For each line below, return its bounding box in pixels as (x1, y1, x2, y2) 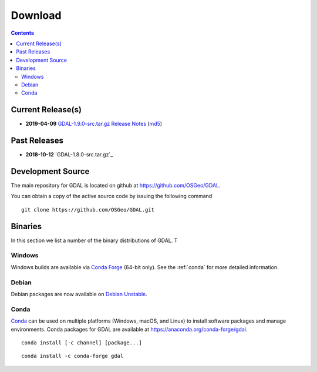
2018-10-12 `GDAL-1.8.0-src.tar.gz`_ (25, 151, 113, 158)
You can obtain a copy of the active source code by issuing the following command (11, 193, 213, 200)
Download (11, 9, 62, 22)
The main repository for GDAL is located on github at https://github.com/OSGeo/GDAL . (11, 182, 221, 189)
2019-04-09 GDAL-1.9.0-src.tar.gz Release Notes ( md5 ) (25, 120, 163, 128)
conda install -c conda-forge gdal (21, 353, 124, 360)
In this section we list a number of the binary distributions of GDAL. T (11, 237, 178, 244)
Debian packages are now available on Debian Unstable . (11, 290, 147, 297)
